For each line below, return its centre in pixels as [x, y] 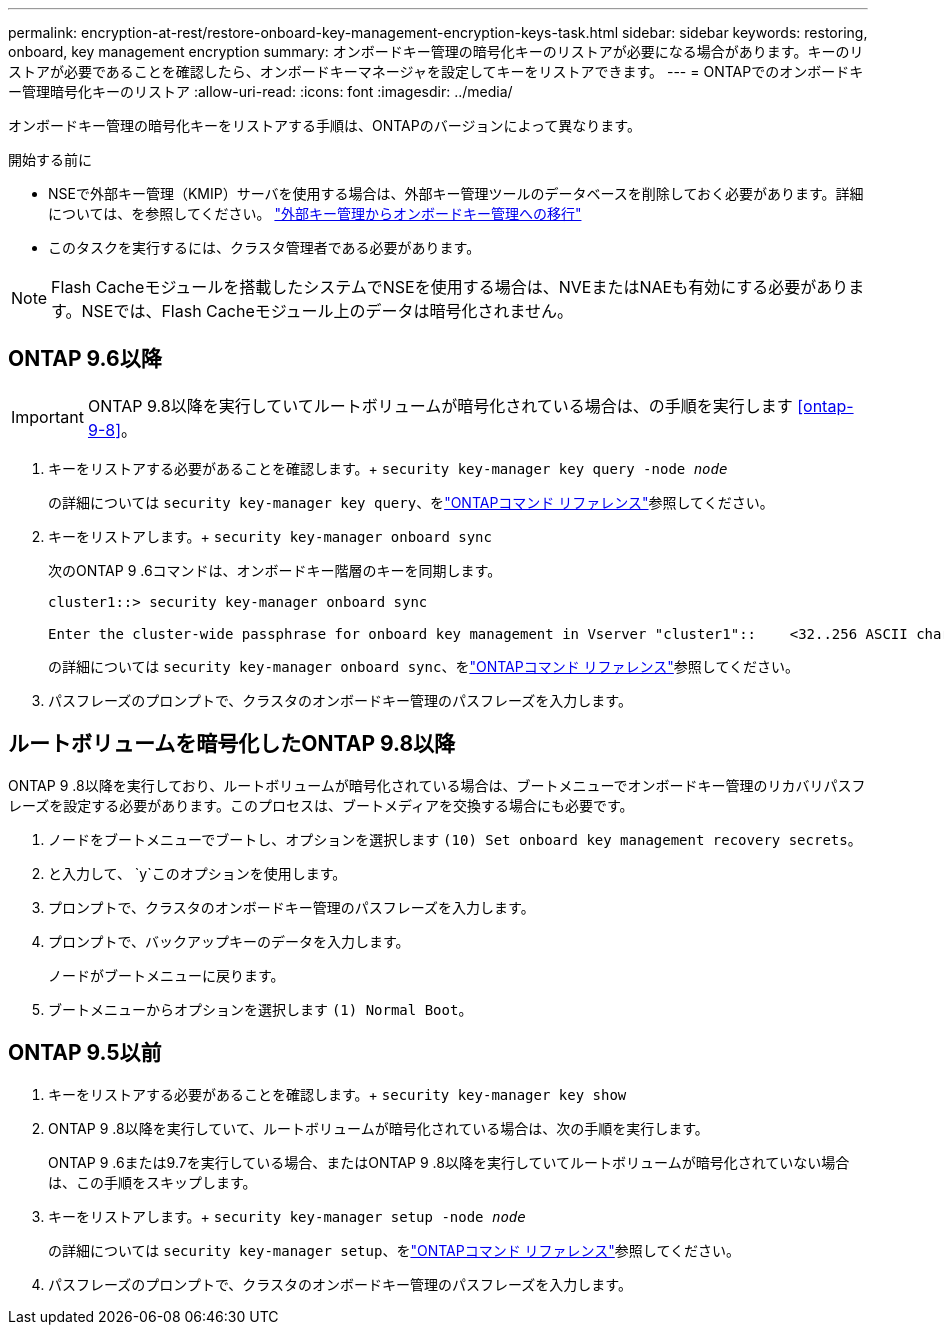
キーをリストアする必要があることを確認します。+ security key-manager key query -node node [388, 468]
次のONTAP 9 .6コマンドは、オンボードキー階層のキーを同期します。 [275, 570]
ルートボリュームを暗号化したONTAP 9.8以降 [232, 744]
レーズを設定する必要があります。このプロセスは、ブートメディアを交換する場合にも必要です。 [321, 805]
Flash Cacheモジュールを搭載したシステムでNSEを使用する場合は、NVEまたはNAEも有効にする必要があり [450, 287]
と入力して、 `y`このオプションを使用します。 [197, 873]
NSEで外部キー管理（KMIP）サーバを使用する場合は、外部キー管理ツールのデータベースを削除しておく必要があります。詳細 [456, 193]
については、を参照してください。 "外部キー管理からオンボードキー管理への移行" [315, 213]
